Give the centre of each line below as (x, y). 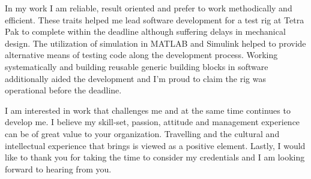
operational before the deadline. (63, 90)
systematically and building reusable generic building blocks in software (137, 66)
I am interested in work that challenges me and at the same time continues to (148, 110)
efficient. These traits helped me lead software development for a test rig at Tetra (155, 19)
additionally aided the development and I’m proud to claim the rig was (135, 78)
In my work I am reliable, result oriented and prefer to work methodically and (149, 8)
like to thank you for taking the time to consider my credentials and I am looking (155, 157)
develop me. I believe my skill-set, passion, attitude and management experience (152, 122)
